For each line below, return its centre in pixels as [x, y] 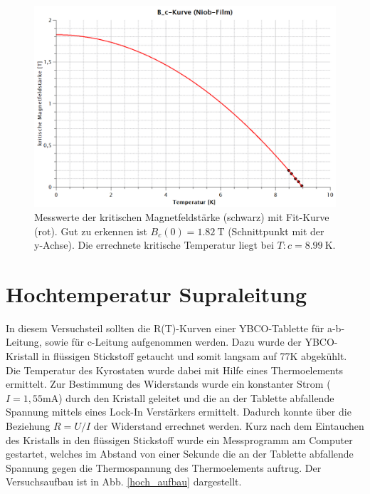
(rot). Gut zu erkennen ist [91, 231]
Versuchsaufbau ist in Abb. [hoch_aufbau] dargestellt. [124, 482]
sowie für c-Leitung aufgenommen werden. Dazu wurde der [173, 342]
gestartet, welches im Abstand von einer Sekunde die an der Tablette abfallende [180, 454]
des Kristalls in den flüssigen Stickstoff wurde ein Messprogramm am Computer [179, 439]
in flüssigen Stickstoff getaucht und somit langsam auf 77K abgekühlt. [194, 356]
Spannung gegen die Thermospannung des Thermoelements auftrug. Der [164, 467]
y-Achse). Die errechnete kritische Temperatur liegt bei [154, 245]
